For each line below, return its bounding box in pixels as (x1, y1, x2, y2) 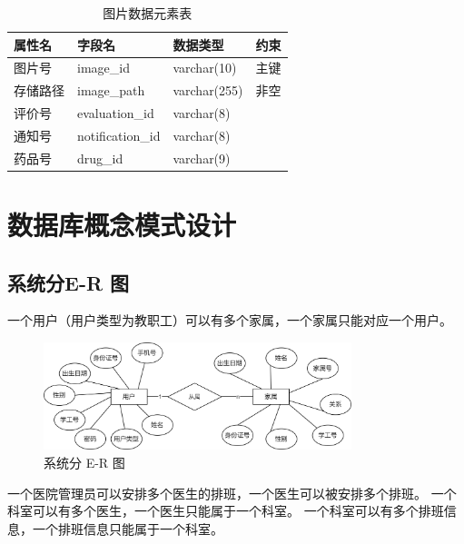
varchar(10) (173, 58, 237, 77)
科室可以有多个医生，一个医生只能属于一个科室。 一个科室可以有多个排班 (7, 501, 444, 520)
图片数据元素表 (103, 4, 193, 22)
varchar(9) (173, 148, 231, 167)
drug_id (77, 148, 123, 167)
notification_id (77, 125, 161, 144)
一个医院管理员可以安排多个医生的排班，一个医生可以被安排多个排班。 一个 (7, 483, 457, 502)
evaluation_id (77, 104, 154, 123)
